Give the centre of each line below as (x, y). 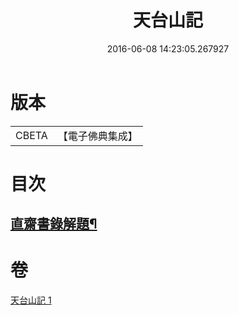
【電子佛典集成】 (97, 136)
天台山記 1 (31, 300)
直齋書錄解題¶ (54, 224)
